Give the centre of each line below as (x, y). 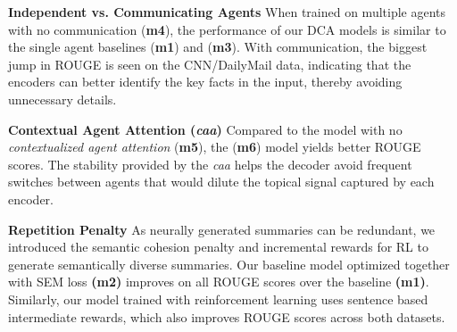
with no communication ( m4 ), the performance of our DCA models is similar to (227, 29)
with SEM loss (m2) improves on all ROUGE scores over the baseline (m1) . (219, 282)
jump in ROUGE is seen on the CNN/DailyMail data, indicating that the (210, 64)
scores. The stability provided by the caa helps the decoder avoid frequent (210, 164)
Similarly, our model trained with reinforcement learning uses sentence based (218, 299)
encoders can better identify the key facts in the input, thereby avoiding (205, 82)
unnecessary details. (62, 99)
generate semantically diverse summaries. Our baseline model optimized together (229, 264)
